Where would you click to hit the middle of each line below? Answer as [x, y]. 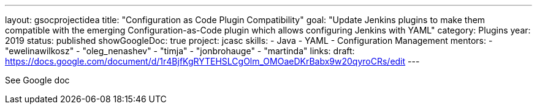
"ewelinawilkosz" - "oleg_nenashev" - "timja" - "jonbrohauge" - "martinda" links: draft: [180, 51]
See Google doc [37, 80]
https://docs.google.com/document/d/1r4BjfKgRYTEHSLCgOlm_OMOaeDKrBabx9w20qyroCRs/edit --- [212, 61]
